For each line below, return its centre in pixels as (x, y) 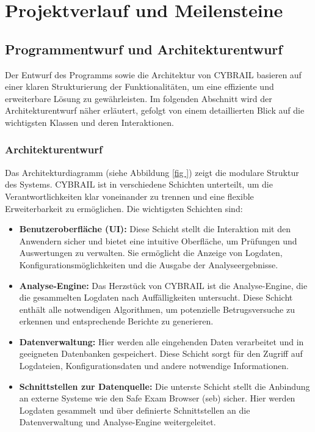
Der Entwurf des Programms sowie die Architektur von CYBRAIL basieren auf (153, 74)
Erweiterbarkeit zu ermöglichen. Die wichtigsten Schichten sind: (124, 208)
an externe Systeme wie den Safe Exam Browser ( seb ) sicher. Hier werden (157, 398)
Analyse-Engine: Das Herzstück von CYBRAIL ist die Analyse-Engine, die (163, 285)
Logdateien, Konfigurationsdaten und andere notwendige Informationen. (154, 366)
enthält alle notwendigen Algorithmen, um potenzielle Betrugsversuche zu (157, 309)
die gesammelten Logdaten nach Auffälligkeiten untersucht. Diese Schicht (156, 297)
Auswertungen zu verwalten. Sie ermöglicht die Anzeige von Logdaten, (151, 253)
